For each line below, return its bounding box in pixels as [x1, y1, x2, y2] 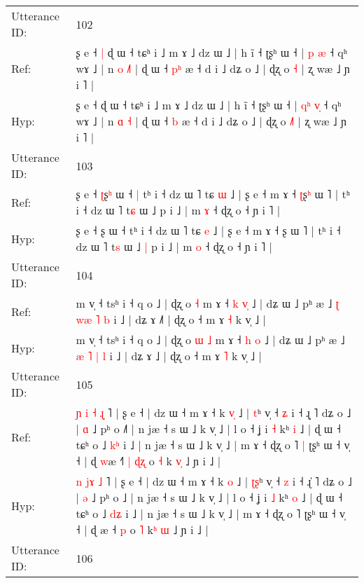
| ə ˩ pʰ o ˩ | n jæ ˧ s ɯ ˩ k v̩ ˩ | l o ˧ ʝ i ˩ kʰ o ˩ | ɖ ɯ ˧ [76, 489, 343, 505]
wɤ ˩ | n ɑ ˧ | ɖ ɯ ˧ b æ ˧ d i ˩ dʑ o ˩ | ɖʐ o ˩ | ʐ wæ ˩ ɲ [76, 113, 347, 129]
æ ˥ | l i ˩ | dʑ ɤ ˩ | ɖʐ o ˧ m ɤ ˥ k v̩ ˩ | [76, 348, 262, 364]
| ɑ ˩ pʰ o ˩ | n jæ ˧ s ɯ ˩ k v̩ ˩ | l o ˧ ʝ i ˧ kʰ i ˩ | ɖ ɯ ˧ [76, 420, 341, 437]
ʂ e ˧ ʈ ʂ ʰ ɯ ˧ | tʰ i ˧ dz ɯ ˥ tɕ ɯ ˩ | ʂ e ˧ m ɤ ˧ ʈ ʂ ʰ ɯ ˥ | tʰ [76, 186, 350, 202]
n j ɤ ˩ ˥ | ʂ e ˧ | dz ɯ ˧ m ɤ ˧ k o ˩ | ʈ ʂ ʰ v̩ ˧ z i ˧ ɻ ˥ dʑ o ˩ [76, 473, 352, 489]
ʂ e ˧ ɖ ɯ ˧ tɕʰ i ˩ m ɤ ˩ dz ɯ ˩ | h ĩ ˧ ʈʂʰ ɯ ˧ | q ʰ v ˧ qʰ [76, 97, 342, 113]
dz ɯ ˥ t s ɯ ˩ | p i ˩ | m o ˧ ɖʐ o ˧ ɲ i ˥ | [76, 238, 272, 254]
